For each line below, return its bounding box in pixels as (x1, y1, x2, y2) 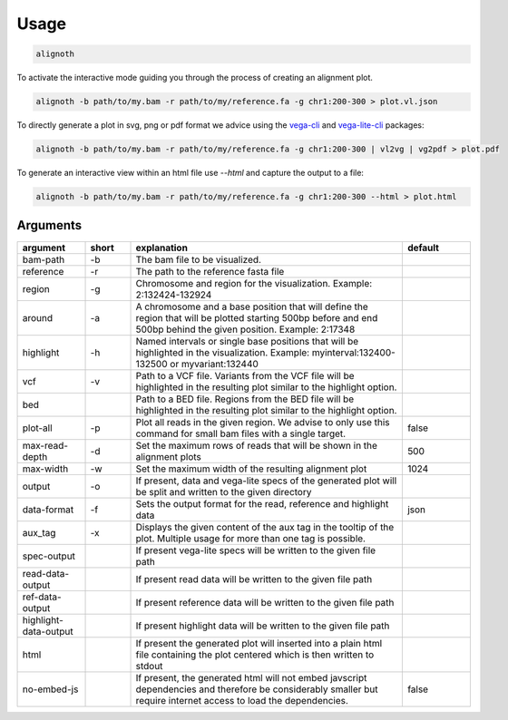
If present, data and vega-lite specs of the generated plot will (135, 474, 397, 487)
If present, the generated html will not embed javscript (135, 671, 367, 684)
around (22, 311, 54, 324)
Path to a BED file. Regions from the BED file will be (135, 393, 355, 405)
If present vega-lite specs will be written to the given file (135, 544, 376, 557)
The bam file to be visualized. (135, 253, 262, 266)
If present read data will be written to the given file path (135, 572, 373, 585)
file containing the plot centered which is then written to (135, 648, 375, 661)
